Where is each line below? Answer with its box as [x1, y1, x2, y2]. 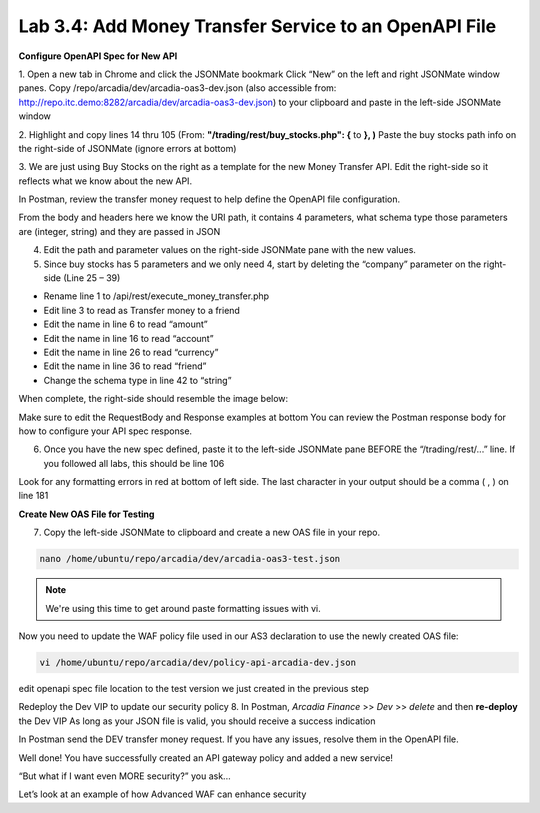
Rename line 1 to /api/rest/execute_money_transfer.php [43, 290, 270, 302]
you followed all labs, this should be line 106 [43, 457, 225, 469]
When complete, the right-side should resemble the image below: [18, 393, 289, 405]
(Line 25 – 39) [63, 272, 121, 284]
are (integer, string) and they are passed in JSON [18, 225, 221, 237]
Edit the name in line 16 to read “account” [43, 332, 214, 344]
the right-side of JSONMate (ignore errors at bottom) [18, 142, 237, 154]
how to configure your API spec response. [18, 425, 193, 437]
